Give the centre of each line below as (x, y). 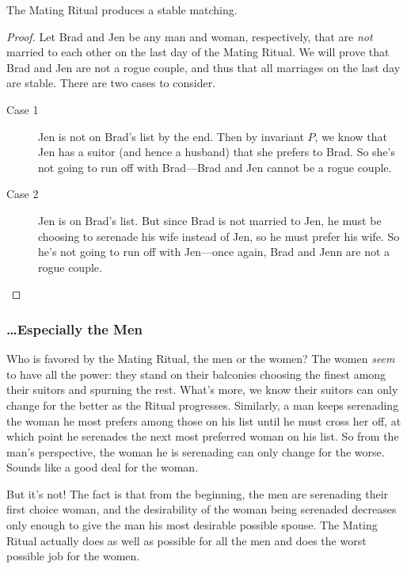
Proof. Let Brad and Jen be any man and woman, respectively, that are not (190, 36)
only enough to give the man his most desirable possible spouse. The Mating (192, 525)
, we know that (351, 136)
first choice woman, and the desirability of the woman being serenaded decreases (202, 509)
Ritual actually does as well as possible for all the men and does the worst (186, 540)
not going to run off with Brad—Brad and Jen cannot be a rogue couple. (215, 167)
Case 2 (23, 194)
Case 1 (23, 109)
